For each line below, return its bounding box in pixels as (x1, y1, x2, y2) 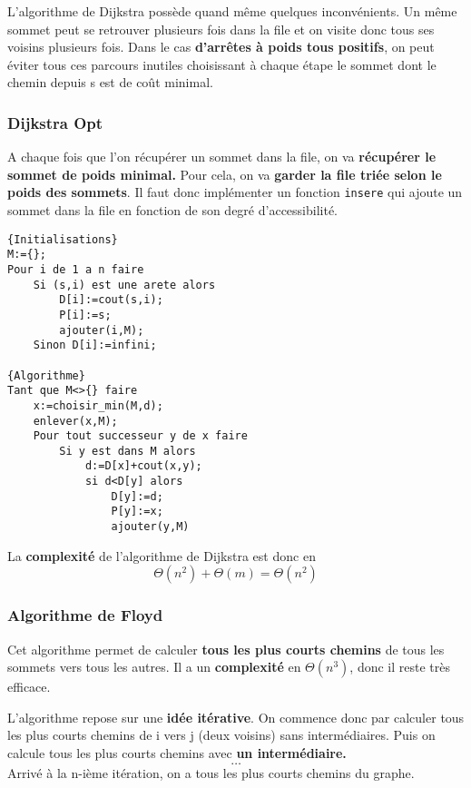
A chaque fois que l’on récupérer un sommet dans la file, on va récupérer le (7, 147, 437, 166)
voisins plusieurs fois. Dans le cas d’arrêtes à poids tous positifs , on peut (7, 37, 435, 56)
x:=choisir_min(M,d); (33, 399, 163, 412)
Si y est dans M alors (59, 444, 196, 458)
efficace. (7, 677, 51, 696)
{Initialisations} (7, 232, 118, 246)
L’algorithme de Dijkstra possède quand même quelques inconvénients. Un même (7, 2, 457, 20)
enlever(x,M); (33, 414, 118, 428)
